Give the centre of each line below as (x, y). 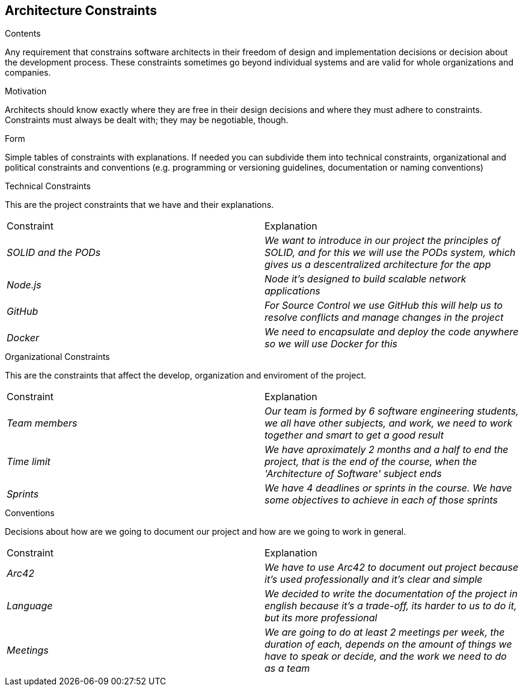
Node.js (24, 285)
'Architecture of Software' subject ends (353, 474)
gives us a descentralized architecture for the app (378, 265)
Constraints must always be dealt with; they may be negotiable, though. (147, 120)
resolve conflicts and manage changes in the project (384, 318)
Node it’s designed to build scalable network (365, 279)
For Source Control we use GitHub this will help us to (384, 306)
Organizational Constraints (57, 357)
